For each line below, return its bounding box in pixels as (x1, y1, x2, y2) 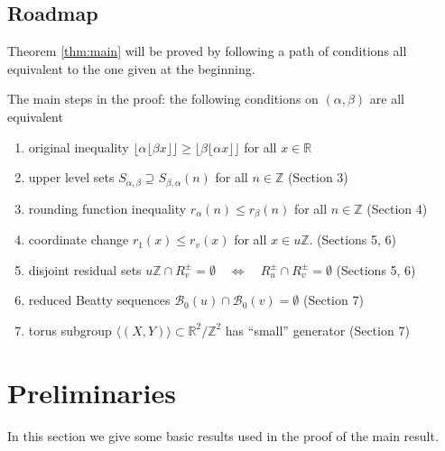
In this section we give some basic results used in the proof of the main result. (7, 426, 439, 445)
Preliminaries (7, 373, 176, 410)
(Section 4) (366, 198, 428, 217)
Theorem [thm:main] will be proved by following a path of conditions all (7, 41, 407, 60)
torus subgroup (28, 320, 112, 339)
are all (369, 89, 404, 108)
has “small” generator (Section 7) (225, 320, 410, 339)
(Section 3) (287, 168, 348, 187)
